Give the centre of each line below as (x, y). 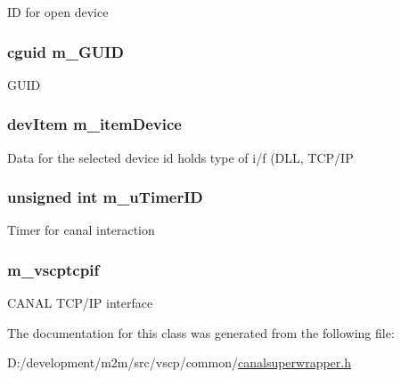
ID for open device (58, 12)
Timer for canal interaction (81, 230)
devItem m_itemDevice (94, 124)
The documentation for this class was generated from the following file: (201, 332)
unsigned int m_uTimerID (105, 197)
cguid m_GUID (65, 51)
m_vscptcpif (53, 269)
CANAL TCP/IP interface (80, 303)
